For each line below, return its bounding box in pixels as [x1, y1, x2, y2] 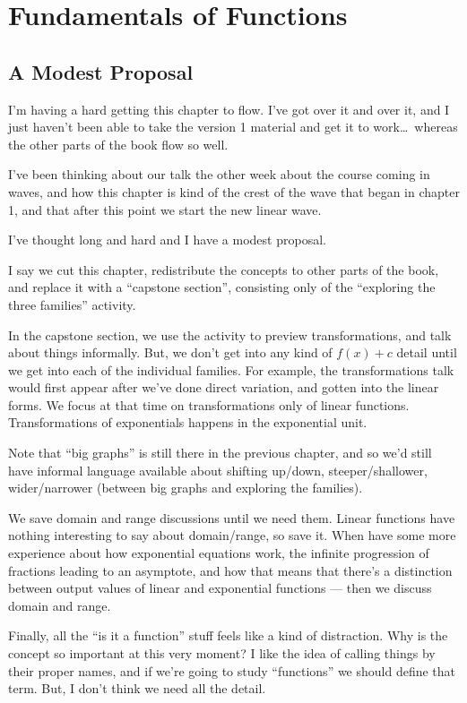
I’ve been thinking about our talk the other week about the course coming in [8, 165, 430, 184]
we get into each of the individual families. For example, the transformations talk [8, 360, 454, 379]
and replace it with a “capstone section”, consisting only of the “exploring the [8, 278, 436, 296]
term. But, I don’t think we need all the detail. [8, 679, 266, 698]
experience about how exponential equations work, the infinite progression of [8, 544, 429, 562]
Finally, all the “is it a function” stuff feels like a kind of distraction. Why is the [8, 626, 448, 645]
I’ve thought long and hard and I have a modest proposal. [8, 230, 326, 249]
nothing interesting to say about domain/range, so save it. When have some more [8, 526, 456, 544]
